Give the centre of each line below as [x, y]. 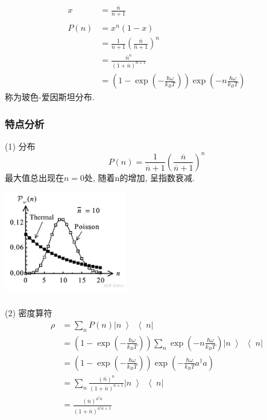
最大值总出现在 [34, 177]
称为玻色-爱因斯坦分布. [50, 97]
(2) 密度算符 [29, 313]
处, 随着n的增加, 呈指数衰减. [140, 177]
